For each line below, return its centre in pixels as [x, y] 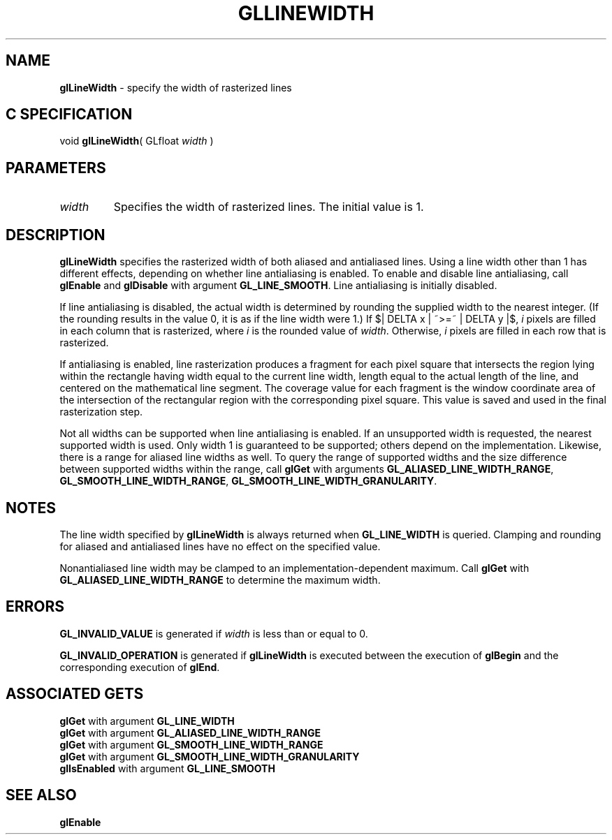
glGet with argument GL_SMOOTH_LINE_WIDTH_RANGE [191, 744]
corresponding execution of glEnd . [140, 667]
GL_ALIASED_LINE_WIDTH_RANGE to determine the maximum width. [220, 580]
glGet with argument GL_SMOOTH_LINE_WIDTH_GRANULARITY [210, 756]
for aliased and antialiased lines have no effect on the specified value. [220, 546]
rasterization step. [101, 412]
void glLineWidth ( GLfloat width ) [137, 141]
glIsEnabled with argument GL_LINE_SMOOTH [167, 768]
